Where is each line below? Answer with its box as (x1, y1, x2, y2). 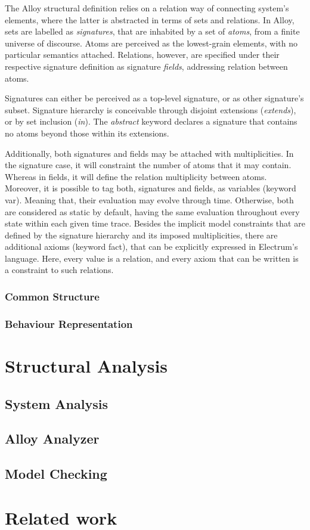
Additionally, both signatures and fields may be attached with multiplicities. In (5, 147, 294, 159)
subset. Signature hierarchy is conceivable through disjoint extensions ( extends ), (5, 103, 296, 116)
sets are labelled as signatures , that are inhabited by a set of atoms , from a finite (5, 25, 300, 38)
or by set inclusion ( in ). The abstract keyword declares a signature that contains (5, 115, 297, 128)
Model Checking (5, 464, 107, 483)
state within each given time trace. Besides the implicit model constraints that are (5, 217, 305, 230)
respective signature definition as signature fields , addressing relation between (5, 60, 288, 72)
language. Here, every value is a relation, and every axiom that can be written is (5, 252, 299, 264)
